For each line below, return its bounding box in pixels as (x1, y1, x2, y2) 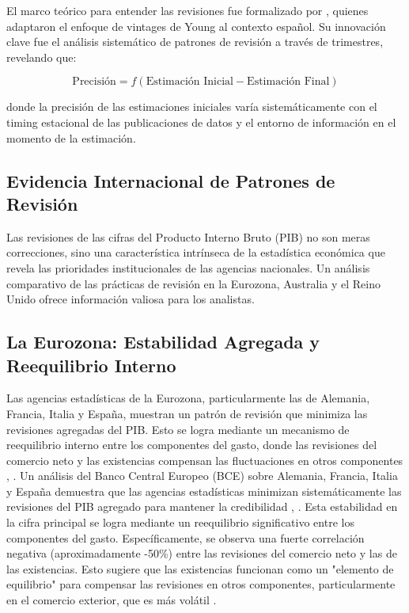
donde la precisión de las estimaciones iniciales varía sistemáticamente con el (6, 98, 377, 115)
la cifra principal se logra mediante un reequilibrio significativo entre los (6, 514, 354, 531)
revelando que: (6, 48, 77, 65)
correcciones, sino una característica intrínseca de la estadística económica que (6, 244, 385, 261)
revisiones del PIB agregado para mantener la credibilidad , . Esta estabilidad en (6, 498, 398, 515)
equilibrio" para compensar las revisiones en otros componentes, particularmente (6, 576, 396, 592)
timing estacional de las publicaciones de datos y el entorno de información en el (6, 113, 396, 130)
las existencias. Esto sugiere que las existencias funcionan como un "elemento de (6, 560, 394, 577)
